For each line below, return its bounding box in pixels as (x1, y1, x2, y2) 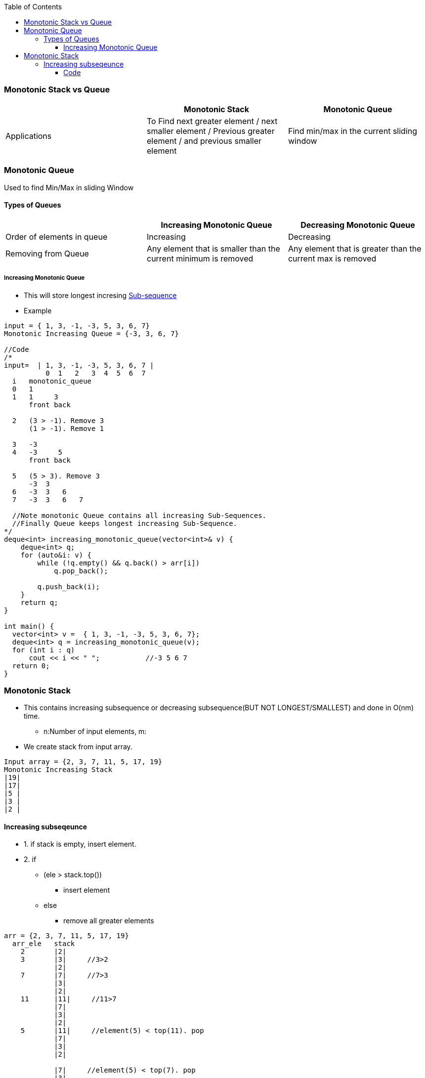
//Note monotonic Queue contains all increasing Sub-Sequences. (12, 511, 267, 519)
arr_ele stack (12, 940, 75, 948)
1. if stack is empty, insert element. (24, 840, 136, 849)
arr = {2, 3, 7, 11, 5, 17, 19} (4, 932, 129, 940)
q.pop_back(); (54, 566, 108, 575)
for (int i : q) (12, 646, 75, 654)
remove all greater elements (63, 916, 154, 925)
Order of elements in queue (5, 231, 108, 242)
